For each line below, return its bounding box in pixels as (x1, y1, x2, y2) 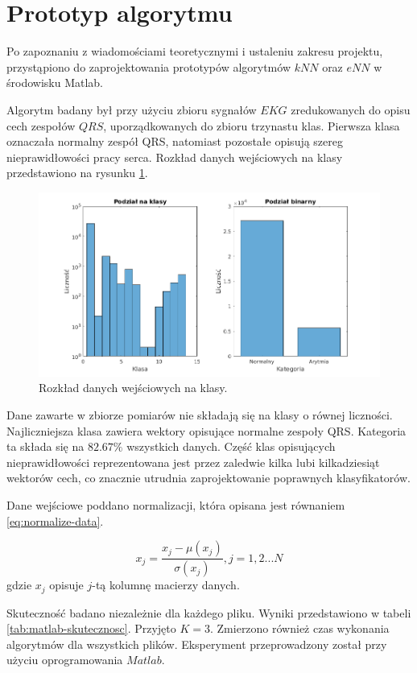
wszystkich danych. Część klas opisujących (126, 438, 336, 455)
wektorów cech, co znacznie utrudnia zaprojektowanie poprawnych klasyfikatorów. (6, 469, 411, 486)
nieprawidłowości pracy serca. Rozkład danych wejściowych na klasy (6, 148, 343, 165)
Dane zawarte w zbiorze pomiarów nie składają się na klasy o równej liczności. (6, 407, 393, 423)
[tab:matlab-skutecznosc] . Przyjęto (6, 620, 176, 637)
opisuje (49, 576, 84, 593)
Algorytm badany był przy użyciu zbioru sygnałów (6, 101, 257, 118)
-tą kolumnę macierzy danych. (92, 576, 240, 593)
